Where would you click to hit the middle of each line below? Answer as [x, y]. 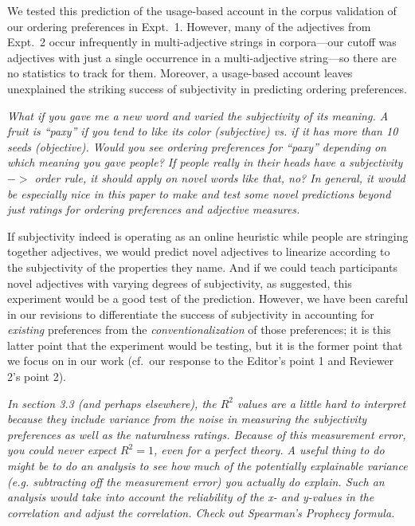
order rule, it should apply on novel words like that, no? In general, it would [220, 177]
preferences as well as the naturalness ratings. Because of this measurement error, [207, 434]
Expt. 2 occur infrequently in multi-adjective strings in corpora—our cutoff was [202, 42]
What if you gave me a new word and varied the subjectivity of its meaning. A [198, 115]
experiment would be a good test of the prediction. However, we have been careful [208, 298]
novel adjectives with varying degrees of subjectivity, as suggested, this [180, 283]
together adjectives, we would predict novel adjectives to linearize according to [199, 251]
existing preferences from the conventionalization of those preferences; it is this [199, 330]
